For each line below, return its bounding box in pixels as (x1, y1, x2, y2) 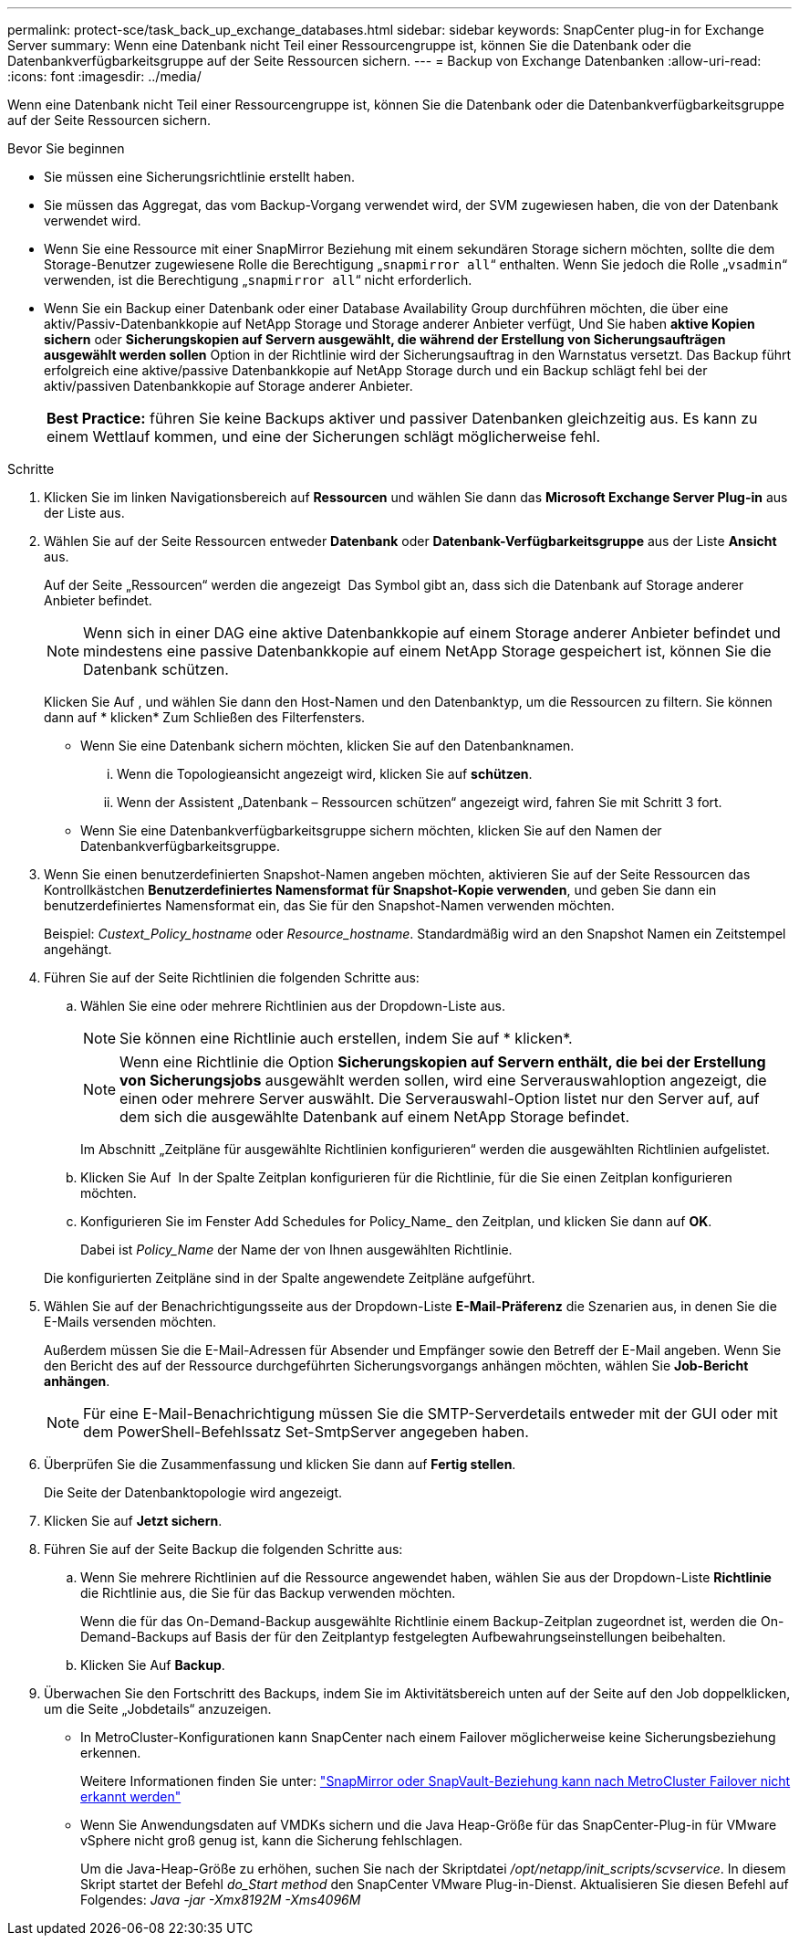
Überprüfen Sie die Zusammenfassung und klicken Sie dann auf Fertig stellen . (44, 1456, 516, 1472)
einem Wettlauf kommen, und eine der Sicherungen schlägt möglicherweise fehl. (47, 427, 601, 446)
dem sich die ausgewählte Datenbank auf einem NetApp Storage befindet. (119, 1108, 630, 1126)
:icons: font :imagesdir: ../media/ (7, 68, 202, 84)
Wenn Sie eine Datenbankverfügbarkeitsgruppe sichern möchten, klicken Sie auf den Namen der (80, 823, 662, 838)
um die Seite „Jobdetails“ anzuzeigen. (44, 1701, 272, 1717)
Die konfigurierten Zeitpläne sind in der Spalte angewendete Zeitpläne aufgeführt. (44, 1270, 535, 1286)
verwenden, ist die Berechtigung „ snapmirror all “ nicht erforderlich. (44, 272, 472, 288)
